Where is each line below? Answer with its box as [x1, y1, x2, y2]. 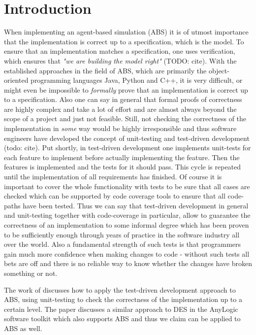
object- [208, 65, 229, 75]
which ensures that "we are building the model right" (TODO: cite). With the [4, 55, 237, 66]
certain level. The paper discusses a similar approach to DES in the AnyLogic [4, 303, 238, 314]
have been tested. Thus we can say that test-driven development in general [23, 200, 249, 210]
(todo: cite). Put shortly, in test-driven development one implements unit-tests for [4, 142, 251, 153]
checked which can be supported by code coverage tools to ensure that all [4, 191, 225, 201]
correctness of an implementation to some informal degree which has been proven [4, 220, 249, 230]
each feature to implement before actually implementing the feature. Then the [4, 152, 240, 162]
